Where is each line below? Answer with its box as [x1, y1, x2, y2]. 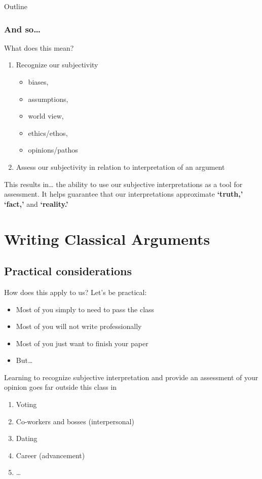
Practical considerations [4, 263, 132, 279]
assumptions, [28, 93, 68, 104]
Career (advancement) [16, 450, 85, 460]
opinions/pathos [28, 144, 78, 155]
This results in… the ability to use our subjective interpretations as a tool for [4, 178, 243, 189]
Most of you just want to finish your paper [16, 338, 148, 348]
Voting [16, 399, 37, 410]
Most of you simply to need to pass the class [16, 304, 155, 314]
